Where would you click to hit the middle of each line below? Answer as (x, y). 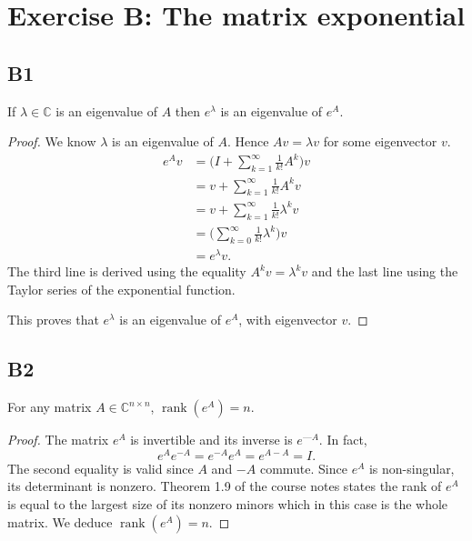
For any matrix (50, 407)
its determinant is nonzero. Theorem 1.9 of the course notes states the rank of (225, 486)
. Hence (248, 141)
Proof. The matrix (58, 440)
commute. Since (303, 468)
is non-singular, (412, 468)
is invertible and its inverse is (211, 440)
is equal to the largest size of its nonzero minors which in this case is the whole (228, 504)
